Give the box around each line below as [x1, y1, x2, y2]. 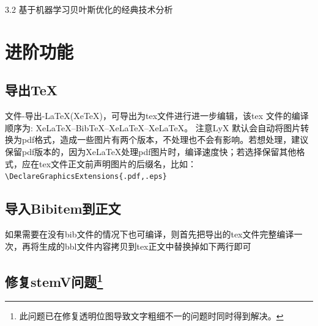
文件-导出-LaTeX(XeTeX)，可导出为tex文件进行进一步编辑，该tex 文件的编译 [5, 109, 309, 122]
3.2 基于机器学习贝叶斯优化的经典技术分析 [5, 3, 173, 15]
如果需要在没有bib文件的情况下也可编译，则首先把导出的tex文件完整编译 [5, 228, 294, 240]
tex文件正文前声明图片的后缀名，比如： [39, 157, 197, 170]
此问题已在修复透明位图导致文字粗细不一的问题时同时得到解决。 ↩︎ [19, 310, 284, 322]
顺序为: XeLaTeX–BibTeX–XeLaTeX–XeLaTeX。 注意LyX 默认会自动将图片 [5, 121, 301, 134]
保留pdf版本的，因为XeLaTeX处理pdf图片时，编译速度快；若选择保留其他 [5, 145, 297, 158]
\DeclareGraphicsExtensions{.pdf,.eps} [5, 172, 167, 181]
